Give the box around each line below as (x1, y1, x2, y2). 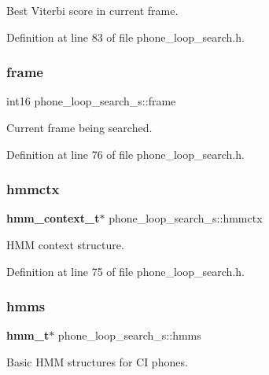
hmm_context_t (6, 210, 100, 226)
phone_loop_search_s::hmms (57, 327, 201, 344)
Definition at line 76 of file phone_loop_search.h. (6, 145, 245, 162)
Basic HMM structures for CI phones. (6, 354, 188, 369)
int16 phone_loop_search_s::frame (6, 93, 176, 109)
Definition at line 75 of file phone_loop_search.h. (6, 263, 245, 279)
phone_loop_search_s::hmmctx (109, 210, 263, 226)
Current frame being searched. (6, 119, 153, 135)
